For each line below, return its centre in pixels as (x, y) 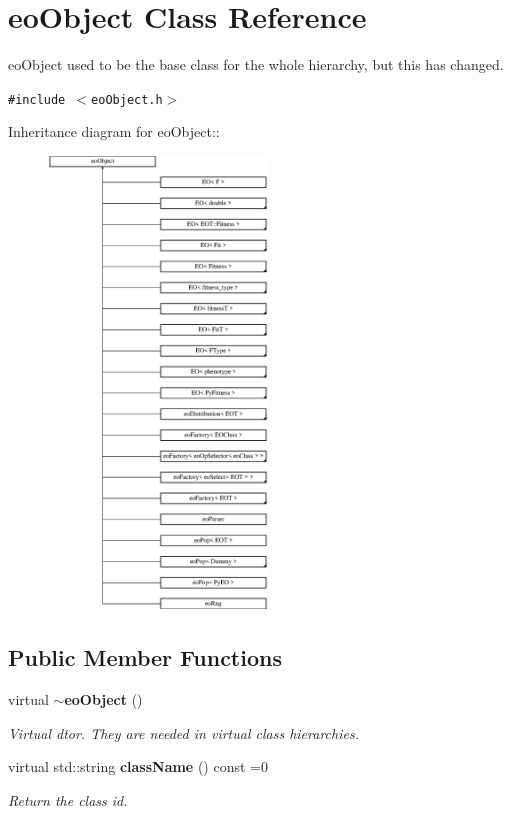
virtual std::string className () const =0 (138, 766)
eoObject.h (127, 99)
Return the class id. (68, 800)
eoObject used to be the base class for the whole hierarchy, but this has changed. (256, 64)
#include (37, 99)
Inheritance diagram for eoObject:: (114, 131)
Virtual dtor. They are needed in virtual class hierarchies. (183, 732)
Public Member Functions (145, 657)
